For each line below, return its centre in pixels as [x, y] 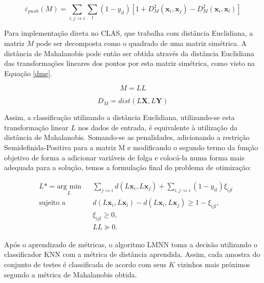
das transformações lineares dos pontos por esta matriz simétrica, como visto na [130, 63]
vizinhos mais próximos [214, 264]
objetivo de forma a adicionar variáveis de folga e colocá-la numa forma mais [124, 157]
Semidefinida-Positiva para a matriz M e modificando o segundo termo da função [131, 147]
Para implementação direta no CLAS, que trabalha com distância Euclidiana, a [129, 33]
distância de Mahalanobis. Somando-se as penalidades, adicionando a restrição [127, 137]
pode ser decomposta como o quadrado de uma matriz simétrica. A [141, 43]
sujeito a [52, 203]
